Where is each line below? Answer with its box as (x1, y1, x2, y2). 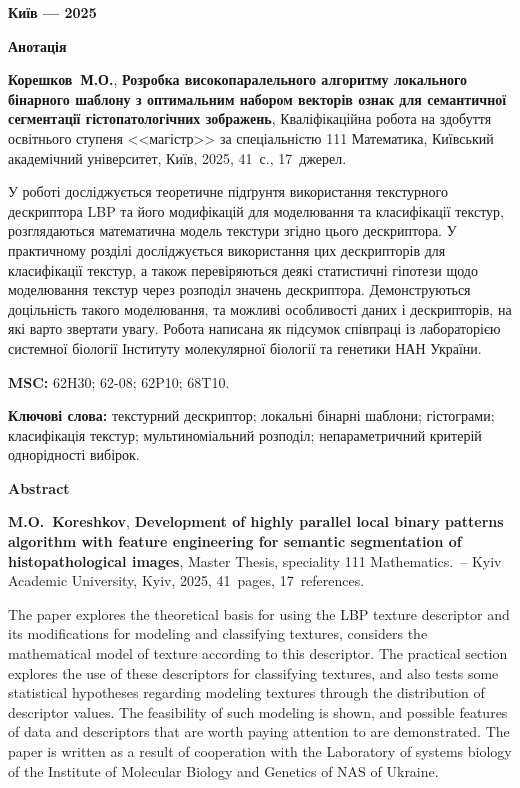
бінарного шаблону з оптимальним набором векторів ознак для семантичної (8, 88, 507, 109)
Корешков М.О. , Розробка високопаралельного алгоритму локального (8, 69, 468, 90)
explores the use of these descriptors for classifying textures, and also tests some (8, 662, 499, 683)
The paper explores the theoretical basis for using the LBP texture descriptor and (8, 603, 510, 624)
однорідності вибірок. (8, 444, 140, 465)
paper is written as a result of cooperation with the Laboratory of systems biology (8, 741, 512, 761)
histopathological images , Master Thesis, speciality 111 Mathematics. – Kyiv (8, 550, 502, 571)
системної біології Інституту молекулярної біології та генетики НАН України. (8, 337, 482, 358)
